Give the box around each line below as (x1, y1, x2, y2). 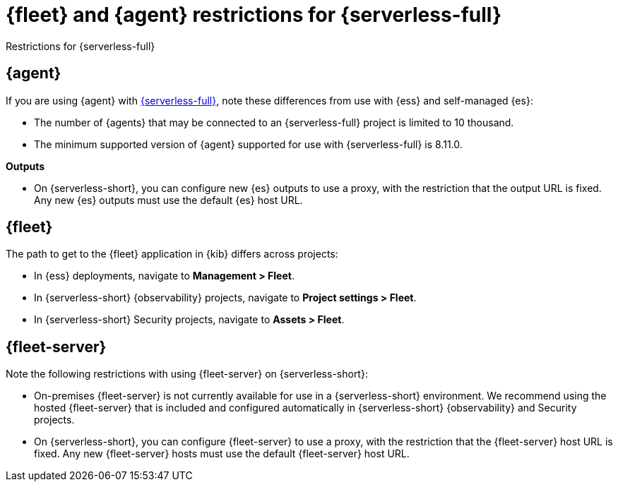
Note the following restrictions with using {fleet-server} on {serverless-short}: (6, 368, 368, 380)
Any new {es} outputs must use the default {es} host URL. (34, 193, 303, 206)
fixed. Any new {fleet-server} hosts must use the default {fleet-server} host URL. (34, 447, 410, 460)
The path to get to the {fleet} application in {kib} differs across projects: (6, 248, 338, 260)
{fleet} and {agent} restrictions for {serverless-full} (6, 3, 502, 27)
